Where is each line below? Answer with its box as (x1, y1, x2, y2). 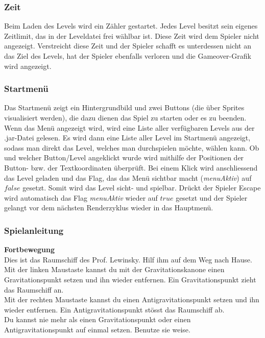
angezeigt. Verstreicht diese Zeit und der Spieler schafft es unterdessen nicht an (4, 40, 251, 51)
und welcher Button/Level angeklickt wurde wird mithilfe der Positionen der (4, 152, 244, 163)
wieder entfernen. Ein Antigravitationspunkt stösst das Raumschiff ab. (4, 304, 225, 315)
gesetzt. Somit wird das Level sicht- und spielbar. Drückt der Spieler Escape (22, 182, 261, 193)
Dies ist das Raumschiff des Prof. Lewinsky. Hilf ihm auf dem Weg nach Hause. (4, 254, 252, 264)
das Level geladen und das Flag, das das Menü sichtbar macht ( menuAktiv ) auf (4, 172, 252, 183)
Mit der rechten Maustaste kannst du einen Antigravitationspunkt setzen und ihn (4, 294, 259, 305)
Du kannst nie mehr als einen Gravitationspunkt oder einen (4, 314, 191, 325)
